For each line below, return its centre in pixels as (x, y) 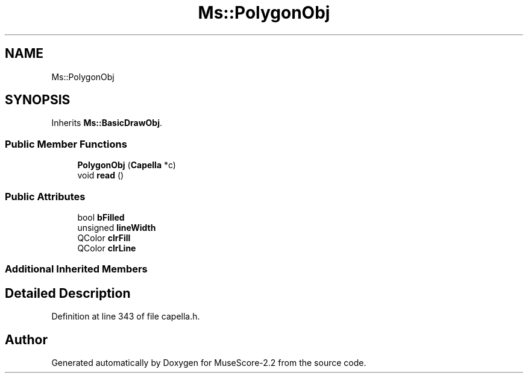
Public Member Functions (66, 144)
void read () (101, 175)
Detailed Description (68, 293)
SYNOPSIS (38, 100)
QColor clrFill (104, 238)
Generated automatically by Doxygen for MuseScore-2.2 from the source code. (209, 363)
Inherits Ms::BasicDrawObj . (107, 123)
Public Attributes (45, 196)
